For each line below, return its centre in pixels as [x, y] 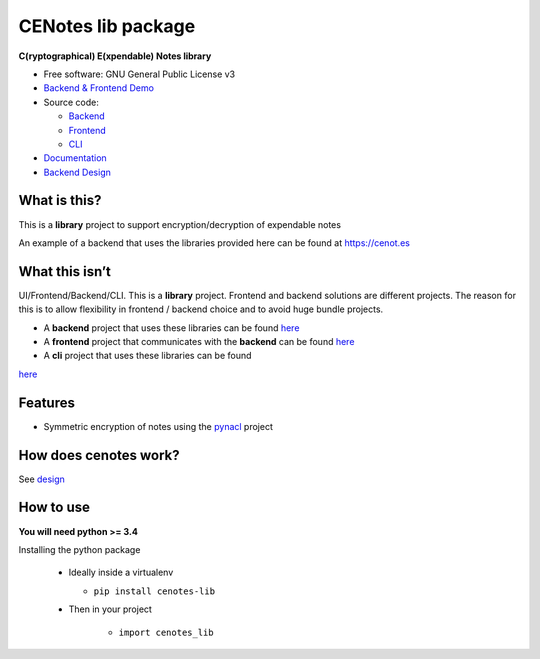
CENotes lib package [107, 26]
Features [46, 402]
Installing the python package [79, 549]
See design [41, 479]
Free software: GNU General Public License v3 [139, 74]
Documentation [75, 158]
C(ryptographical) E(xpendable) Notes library [115, 56]
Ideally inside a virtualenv [121, 572]
